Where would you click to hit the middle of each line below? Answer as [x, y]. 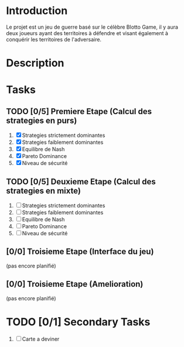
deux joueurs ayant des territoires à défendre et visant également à [87, 33]
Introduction [37, 11]
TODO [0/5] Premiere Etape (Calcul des [79, 111]
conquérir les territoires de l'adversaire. [54, 39]
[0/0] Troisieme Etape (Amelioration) [75, 284]
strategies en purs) [42, 120]
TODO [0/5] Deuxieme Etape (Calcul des [81, 182]
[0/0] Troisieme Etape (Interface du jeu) [80, 252]
